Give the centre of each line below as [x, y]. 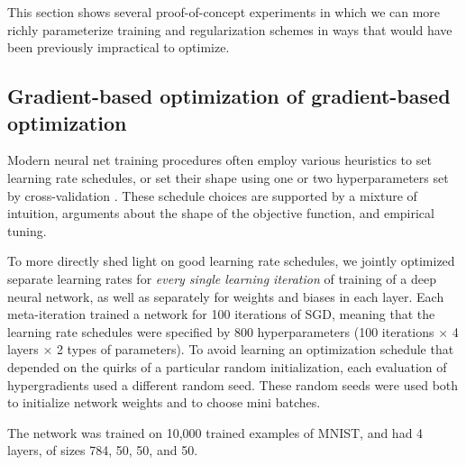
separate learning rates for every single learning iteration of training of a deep [222, 278]
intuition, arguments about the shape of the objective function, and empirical [221, 213]
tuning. [27, 230]
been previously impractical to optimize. [119, 47]
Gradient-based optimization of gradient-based [229, 96]
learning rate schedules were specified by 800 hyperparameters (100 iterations [221, 331]
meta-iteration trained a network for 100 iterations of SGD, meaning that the [221, 314]
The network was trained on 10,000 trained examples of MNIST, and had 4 [215, 432]
